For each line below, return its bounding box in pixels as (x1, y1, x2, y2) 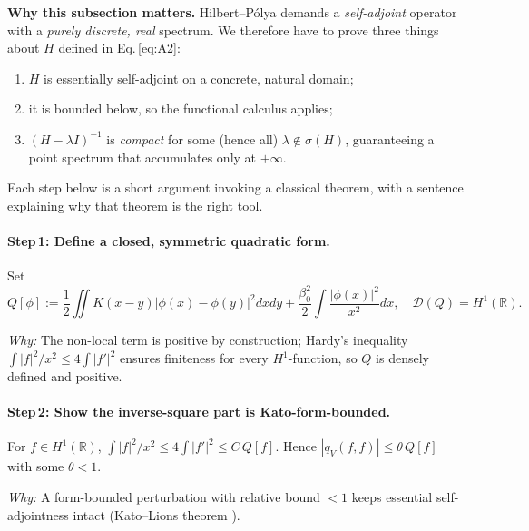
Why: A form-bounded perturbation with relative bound (7, 487, 320, 506)
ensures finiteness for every (120, 349, 269, 368)
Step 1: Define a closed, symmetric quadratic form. (7, 231, 330, 250)
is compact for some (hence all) (106, 129, 279, 148)
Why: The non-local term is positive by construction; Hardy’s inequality (7, 330, 408, 349)
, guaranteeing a (345, 129, 435, 148)
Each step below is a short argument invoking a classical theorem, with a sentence (7, 178, 464, 197)
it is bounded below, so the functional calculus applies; (28, 99, 333, 118)
